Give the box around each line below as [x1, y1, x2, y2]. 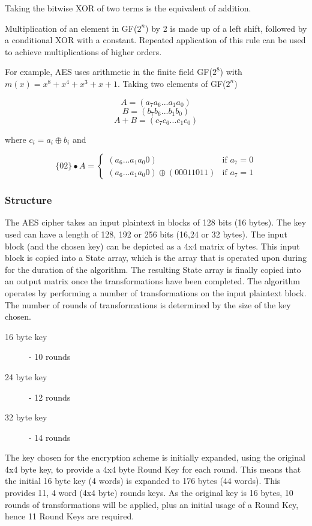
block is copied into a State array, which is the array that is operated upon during [5, 251, 307, 264]
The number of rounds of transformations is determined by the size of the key [5, 298, 291, 311]
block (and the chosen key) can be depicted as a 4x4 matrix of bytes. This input [5, 239, 300, 252]
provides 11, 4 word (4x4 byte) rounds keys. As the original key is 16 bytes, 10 [5, 486, 293, 499]
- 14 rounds [29, 431, 71, 443]
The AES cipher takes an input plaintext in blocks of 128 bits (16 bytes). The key [5, 216, 307, 229]
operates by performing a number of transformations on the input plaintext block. [5, 286, 307, 299]
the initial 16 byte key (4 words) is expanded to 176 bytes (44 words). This [5, 474, 281, 487]
